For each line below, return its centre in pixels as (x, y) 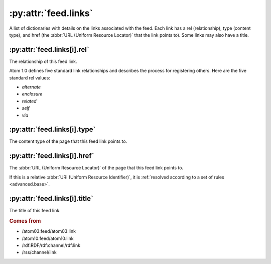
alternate (31, 87)
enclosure (32, 94)
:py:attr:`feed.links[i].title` (51, 198)
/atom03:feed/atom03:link (49, 231)
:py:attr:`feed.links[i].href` (52, 156)
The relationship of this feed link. (43, 61)
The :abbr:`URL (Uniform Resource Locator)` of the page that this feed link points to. (96, 168)
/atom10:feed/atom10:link (48, 238)
